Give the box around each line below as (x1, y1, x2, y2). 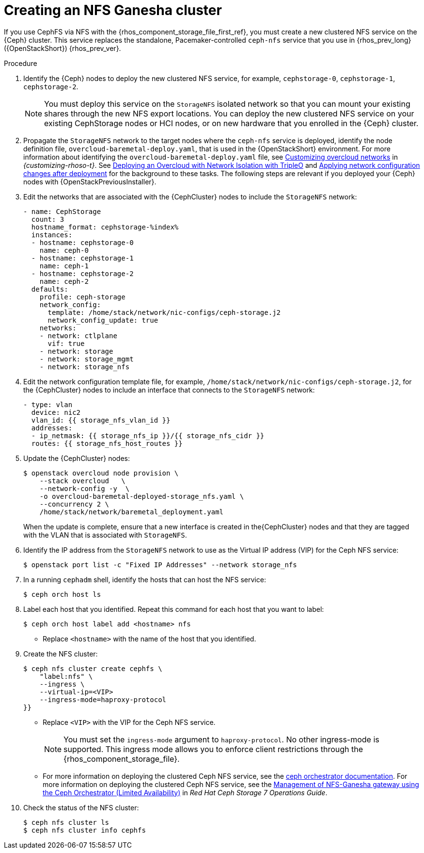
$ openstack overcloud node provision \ (23, 469, 179, 477)
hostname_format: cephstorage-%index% (31, 223, 179, 231)
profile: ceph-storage (39, 293, 126, 301)
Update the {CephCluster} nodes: (23, 454, 130, 462)
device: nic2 (31, 408, 81, 416)
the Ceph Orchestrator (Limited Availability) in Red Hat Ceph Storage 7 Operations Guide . (43, 788, 328, 797)
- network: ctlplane (39, 331, 117, 340)
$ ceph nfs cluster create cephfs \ (23, 664, 162, 673)
